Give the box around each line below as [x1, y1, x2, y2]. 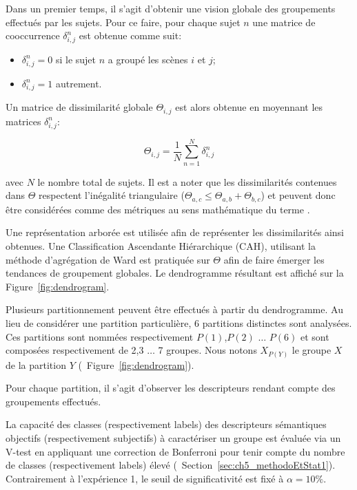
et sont [300, 329, 329, 343]
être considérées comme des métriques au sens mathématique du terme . [6, 202, 310, 216]
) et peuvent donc [261, 188, 336, 202]
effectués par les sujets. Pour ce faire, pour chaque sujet [6, 14, 241, 29]
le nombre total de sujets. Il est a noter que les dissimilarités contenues [37, 174, 337, 189]
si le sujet [55, 52, 96, 66]
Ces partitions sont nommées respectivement [6, 329, 194, 343]
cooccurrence [6, 28, 60, 43]
